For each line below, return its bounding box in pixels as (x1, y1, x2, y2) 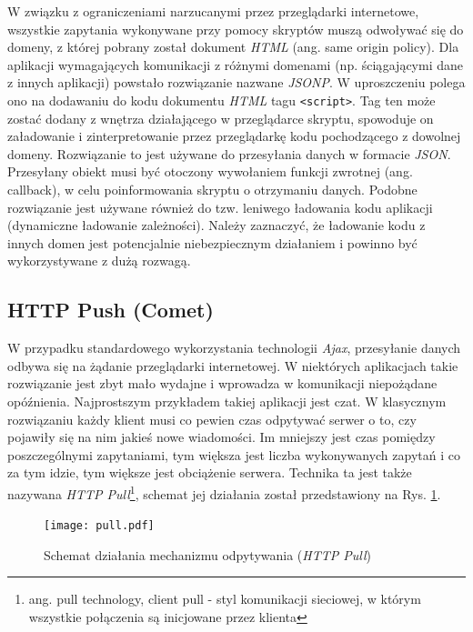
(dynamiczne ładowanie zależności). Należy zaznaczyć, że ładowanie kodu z (7, 216, 426, 235)
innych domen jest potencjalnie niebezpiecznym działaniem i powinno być (7, 233, 418, 252)
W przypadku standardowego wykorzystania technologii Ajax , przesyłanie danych (7, 338, 461, 357)
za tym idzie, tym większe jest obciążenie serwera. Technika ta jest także (7, 463, 412, 482)
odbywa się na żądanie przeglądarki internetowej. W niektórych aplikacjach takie (7, 356, 458, 375)
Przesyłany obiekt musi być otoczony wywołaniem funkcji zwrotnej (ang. (7, 162, 413, 181)
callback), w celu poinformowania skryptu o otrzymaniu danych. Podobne (7, 180, 418, 198)
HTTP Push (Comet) (7, 296, 214, 324)
